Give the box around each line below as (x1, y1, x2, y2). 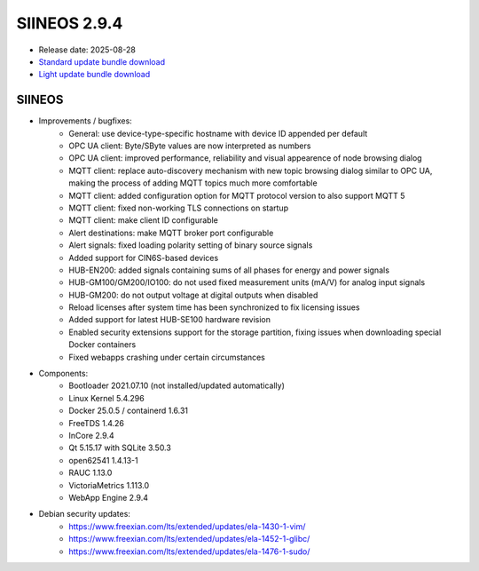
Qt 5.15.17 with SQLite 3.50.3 (68, 442, 172, 453)
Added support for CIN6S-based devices (68, 252, 219, 263)
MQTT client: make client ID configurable (68, 215, 219, 226)
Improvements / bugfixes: (38, 115, 132, 126)
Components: (38, 369, 89, 379)
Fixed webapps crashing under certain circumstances (68, 352, 265, 362)
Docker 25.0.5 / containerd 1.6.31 (68, 405, 189, 416)
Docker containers (68, 339, 137, 350)
